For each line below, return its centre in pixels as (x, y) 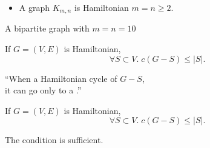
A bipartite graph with (47, 28)
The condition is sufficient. (54, 140)
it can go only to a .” (43, 90)
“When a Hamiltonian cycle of (61, 78)
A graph (34, 7)
